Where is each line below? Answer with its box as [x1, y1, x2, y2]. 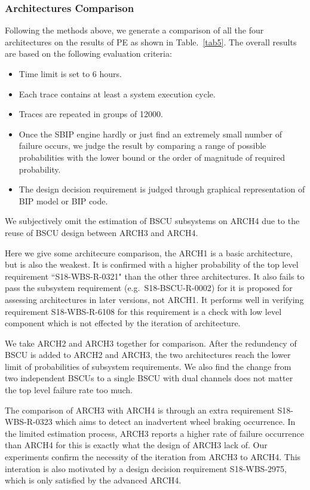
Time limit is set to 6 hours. [19, 68, 122, 79]
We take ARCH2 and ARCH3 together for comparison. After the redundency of [5, 336, 297, 349]
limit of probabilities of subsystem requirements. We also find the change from [5, 360, 291, 372]
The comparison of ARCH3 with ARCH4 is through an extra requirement [5, 403, 275, 416]
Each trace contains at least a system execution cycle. [19, 87, 216, 100]
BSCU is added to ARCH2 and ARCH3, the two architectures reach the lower [5, 348, 291, 361]
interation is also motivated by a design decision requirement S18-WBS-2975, [5, 462, 287, 474]
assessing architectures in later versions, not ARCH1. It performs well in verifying [5, 293, 304, 305]
